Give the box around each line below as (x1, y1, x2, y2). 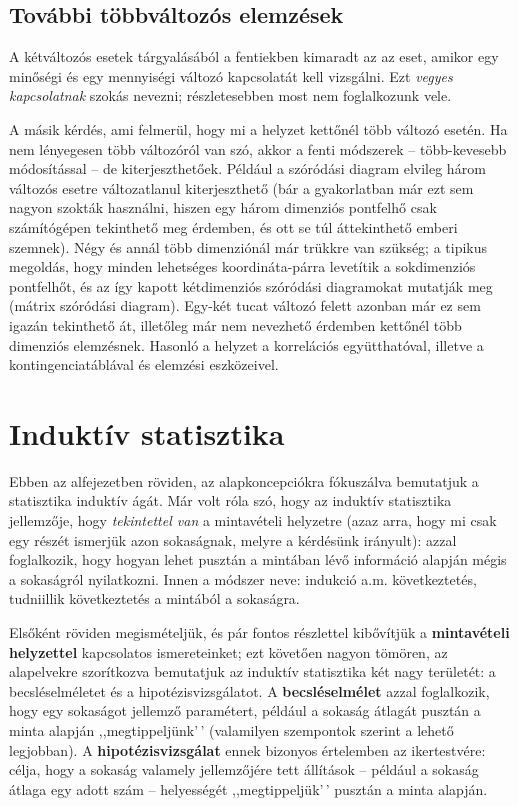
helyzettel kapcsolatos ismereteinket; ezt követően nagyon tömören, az (9, 641, 448, 662)
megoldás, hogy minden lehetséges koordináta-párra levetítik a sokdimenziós (9, 256, 476, 277)
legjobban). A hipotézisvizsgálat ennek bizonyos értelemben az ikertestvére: (9, 739, 486, 760)
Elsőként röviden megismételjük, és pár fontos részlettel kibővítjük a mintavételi (9, 621, 510, 642)
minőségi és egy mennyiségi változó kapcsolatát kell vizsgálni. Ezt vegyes (9, 65, 453, 86)
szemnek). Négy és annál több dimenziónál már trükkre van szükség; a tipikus (9, 236, 488, 257)
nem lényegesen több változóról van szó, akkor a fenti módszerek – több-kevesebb (9, 138, 507, 159)
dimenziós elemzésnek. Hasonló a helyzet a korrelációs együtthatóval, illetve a (9, 334, 484, 355)
